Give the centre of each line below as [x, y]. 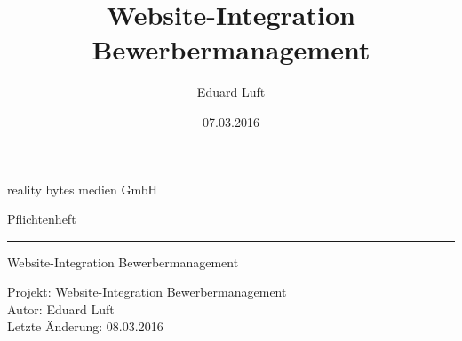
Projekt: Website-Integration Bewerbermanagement [147, 292]
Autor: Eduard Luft [61, 309]
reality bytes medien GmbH [82, 189]
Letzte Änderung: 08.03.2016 [85, 326]
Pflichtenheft [42, 219]
